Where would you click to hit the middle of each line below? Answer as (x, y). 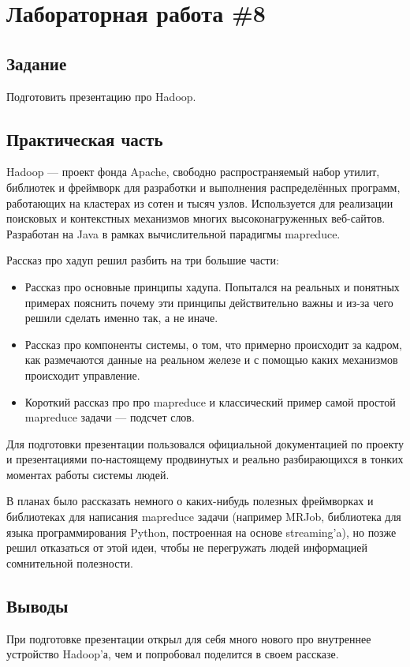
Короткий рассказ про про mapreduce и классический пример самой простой (210, 401)
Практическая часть (85, 139)
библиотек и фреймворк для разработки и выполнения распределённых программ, (203, 187)
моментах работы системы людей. (88, 474)
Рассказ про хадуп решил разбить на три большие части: (143, 260)
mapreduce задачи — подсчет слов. (110, 417)
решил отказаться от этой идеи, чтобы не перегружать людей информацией (187, 547)
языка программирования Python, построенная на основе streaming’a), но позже (201, 532)
